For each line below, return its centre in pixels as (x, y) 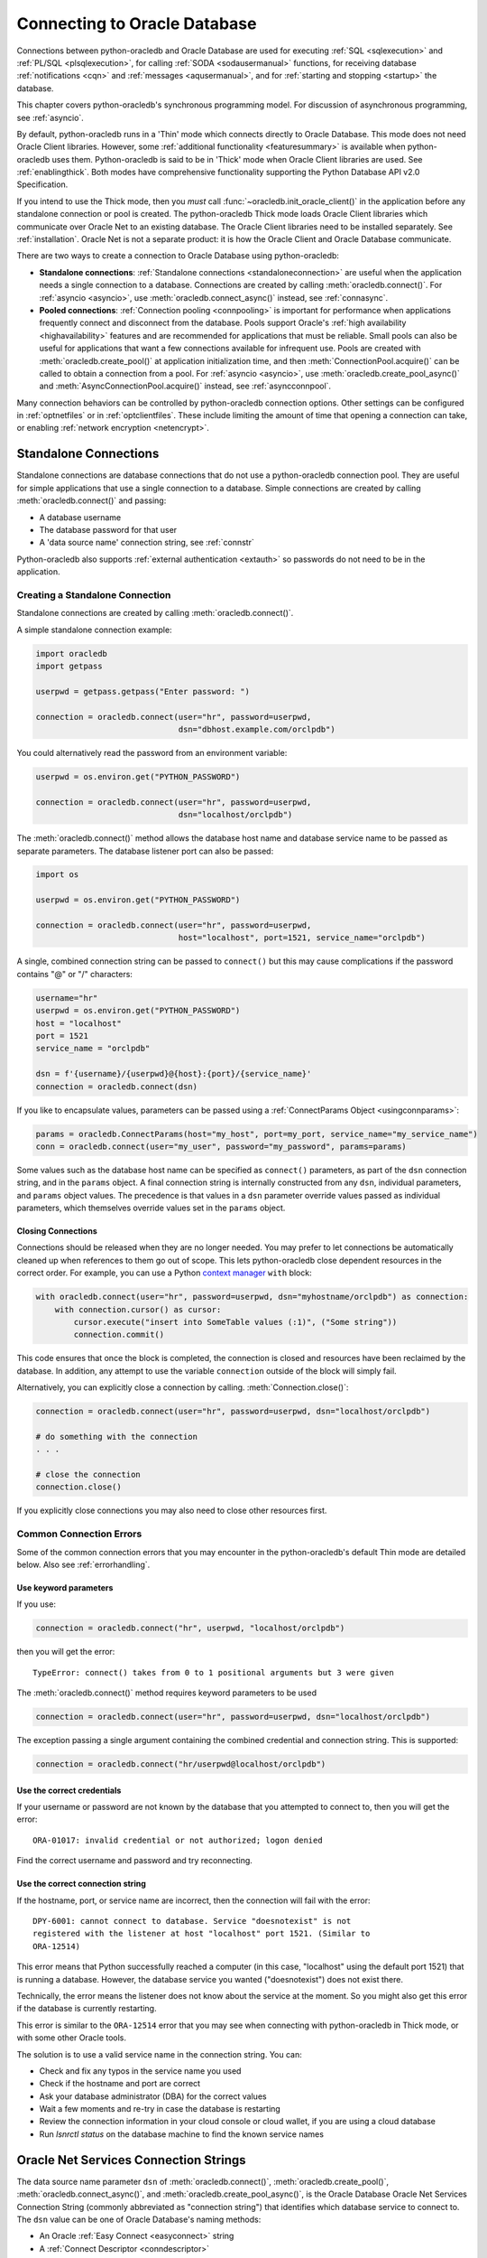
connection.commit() (119, 1335)
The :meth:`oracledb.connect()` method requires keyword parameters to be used (167, 1693)
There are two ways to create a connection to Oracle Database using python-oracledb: (178, 256)
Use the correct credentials (69, 1790)
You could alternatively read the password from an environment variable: (152, 752)
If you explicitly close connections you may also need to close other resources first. (172, 1511)
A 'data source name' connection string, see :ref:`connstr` (147, 543)
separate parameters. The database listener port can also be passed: (145, 851)
